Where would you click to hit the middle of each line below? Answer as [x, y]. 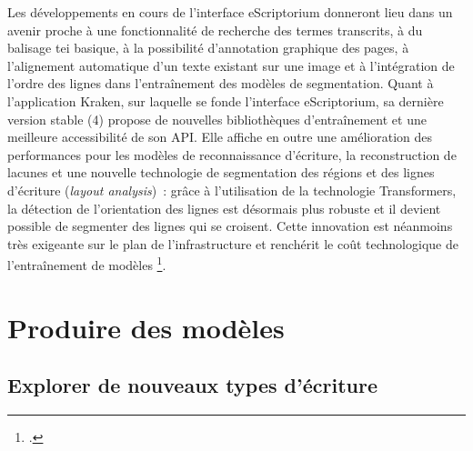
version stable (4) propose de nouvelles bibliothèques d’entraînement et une [217, 119]
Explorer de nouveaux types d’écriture [192, 385]
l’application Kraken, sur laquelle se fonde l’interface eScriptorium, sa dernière [226, 100]
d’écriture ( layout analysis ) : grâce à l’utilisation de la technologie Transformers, [232, 190]
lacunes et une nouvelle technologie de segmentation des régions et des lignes [221, 172]
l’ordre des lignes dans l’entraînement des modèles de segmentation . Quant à [221, 83]
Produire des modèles [146, 327]
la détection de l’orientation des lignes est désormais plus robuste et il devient [224, 208]
